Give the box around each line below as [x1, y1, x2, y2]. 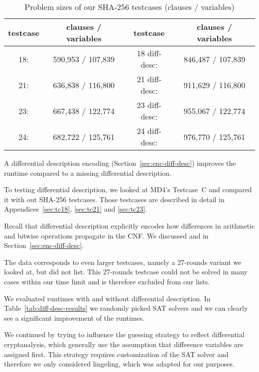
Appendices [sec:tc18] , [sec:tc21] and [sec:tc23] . [4, 204, 147, 214]
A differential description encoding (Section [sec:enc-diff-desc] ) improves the [4, 158, 236, 168]
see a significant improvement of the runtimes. [4, 312, 145, 323]
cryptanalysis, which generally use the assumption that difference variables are [4, 339, 244, 349]
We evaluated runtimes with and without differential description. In [4, 293, 211, 303]
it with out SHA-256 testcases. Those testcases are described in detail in [4, 194, 225, 204]
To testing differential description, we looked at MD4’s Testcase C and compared [4, 184, 252, 195]
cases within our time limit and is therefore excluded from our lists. [4, 276, 210, 286]
